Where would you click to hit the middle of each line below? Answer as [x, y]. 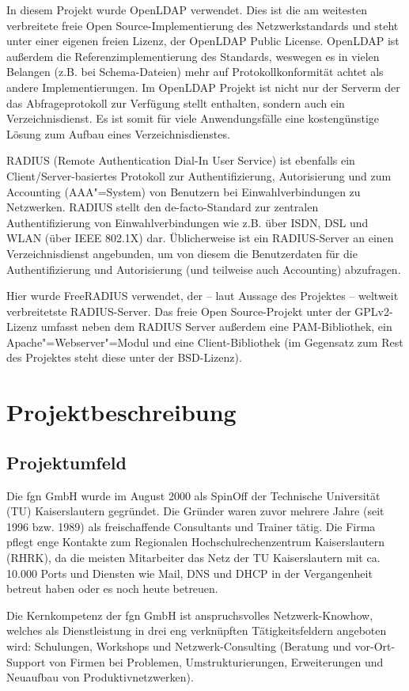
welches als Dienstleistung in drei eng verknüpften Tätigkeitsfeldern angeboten [197, 630]
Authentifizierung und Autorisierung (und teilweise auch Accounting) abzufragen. [204, 269]
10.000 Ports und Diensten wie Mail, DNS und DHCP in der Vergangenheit [189, 573]
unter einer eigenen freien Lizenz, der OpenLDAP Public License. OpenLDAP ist [203, 41]
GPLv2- [374, 311]
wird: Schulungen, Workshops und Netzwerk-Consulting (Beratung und [179, 645]
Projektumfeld [66, 462]
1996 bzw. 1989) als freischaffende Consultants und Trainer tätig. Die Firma [191, 526]
